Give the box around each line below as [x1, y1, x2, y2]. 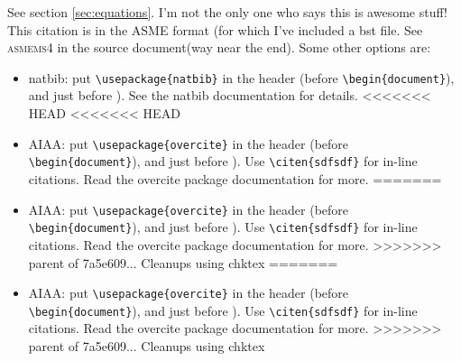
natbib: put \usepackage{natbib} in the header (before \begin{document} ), [28, 68, 455, 87]
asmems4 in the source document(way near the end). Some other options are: [7, 38, 431, 57]
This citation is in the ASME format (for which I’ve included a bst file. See [7, 20, 423, 39]
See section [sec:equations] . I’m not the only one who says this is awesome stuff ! [7, 3, 447, 21]
